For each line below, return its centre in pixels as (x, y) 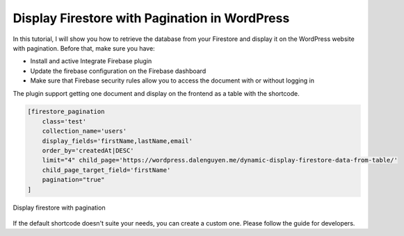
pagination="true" (73, 180)
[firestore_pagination (66, 112)
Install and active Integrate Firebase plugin (91, 61)
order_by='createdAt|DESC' (88, 151)
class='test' (64, 121)
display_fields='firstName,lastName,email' (117, 141)
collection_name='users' (84, 131)
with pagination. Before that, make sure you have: (84, 48)
